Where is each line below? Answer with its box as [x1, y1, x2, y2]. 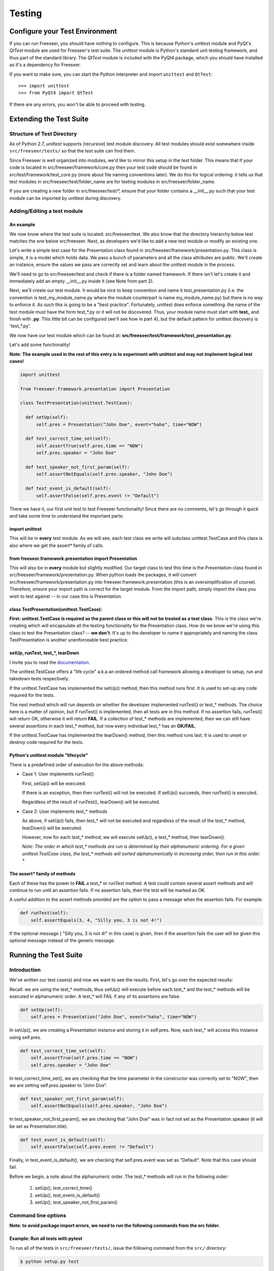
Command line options [9, 1212, 66, 1219]
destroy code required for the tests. [9, 739, 84, 745]
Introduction [9, 966, 41, 973]
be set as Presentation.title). [9, 1123, 68, 1129]
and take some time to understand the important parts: [9, 512, 124, 519]
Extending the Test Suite [9, 114, 89, 123]
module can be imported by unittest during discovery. [9, 195, 122, 201]
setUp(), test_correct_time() [35, 1185, 92, 1191]
